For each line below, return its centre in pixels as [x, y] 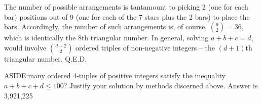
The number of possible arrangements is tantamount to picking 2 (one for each [126, 7]
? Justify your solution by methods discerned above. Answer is [161, 85]
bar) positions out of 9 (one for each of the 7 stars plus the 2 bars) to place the [127, 16]
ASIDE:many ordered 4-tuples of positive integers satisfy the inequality [115, 75]
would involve [25, 47]
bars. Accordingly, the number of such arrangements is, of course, [106, 27]
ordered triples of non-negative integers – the [145, 47]
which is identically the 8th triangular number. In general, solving [106, 38]
